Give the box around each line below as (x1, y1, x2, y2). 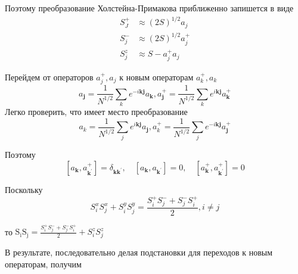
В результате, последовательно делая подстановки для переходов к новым (5, 246, 273, 259)
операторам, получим (5, 257, 82, 270)
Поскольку (5, 183, 43, 195)
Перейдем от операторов (5, 70, 94, 83)
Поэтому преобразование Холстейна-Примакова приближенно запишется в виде (5, 2, 294, 14)
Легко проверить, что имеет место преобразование (5, 105, 188, 118)
